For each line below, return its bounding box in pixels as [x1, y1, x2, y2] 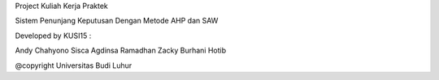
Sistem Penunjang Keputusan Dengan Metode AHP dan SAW [15, 16, 219, 26]
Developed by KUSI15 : [15, 31, 92, 40]
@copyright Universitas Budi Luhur [15, 61, 133, 70]
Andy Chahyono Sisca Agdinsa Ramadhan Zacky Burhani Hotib [15, 45, 227, 56]
